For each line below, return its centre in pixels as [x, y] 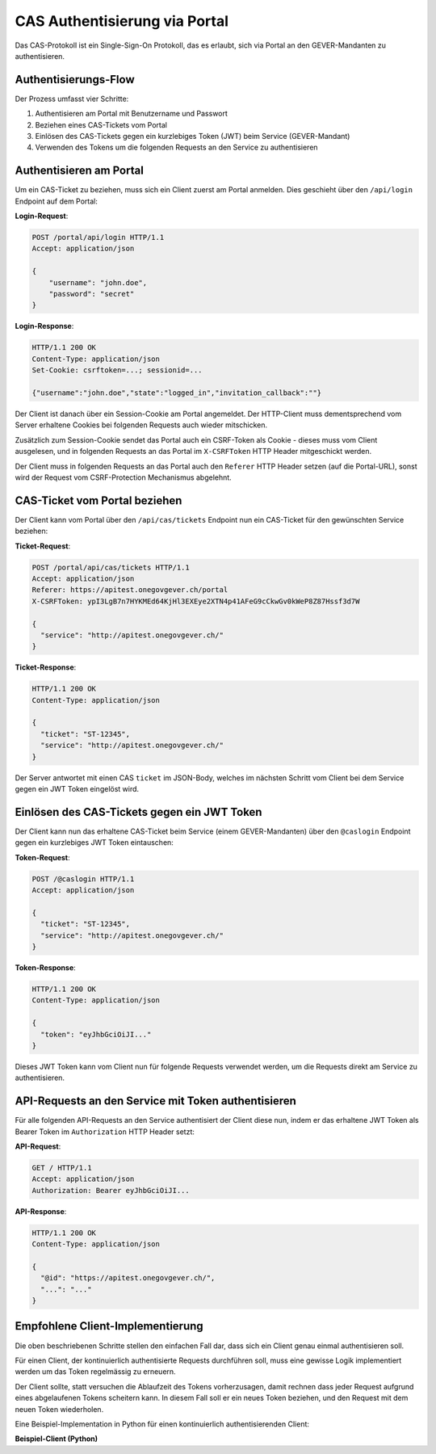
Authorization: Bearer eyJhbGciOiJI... [111, 1190]
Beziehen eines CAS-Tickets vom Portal [101, 124]
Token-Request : [42, 857]
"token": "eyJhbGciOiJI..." [96, 1034]
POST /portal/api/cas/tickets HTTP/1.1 [111, 567]
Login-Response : [44, 326]
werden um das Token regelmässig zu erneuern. [96, 1372]
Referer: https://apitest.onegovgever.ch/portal [130, 590]
